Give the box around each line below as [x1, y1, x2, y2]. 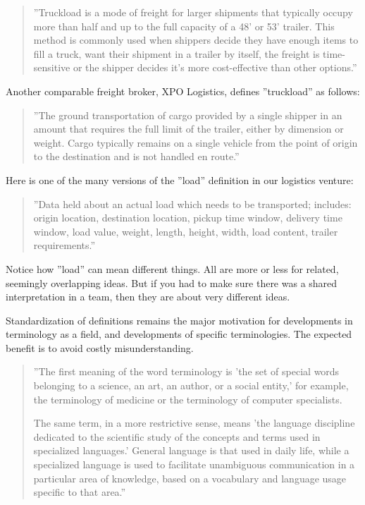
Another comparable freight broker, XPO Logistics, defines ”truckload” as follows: [6, 83, 360, 98]
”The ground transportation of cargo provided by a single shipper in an [33, 107, 342, 122]
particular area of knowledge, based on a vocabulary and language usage [33, 470, 347, 485]
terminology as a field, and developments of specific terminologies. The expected [6, 327, 352, 341]
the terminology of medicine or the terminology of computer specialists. [33, 391, 342, 406]
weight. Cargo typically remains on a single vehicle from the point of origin [33, 135, 358, 150]
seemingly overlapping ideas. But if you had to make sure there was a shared [6, 275, 338, 290]
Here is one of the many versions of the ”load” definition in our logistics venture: [6, 172, 354, 187]
